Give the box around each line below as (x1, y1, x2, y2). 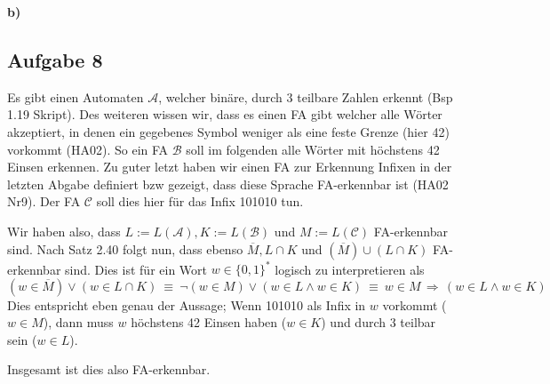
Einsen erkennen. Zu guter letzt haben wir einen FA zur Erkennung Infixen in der (7, 157, 452, 176)
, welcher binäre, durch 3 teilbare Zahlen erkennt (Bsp (158, 87, 453, 106)
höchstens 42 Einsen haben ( (131, 313, 287, 332)
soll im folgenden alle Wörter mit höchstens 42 (186, 140, 440, 158)
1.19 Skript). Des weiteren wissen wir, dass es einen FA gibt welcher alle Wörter (7, 105, 442, 124)
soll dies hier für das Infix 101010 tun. (96, 192, 304, 211)
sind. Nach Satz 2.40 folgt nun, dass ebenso (7, 239, 243, 258)
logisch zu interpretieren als (275, 260, 425, 278)
